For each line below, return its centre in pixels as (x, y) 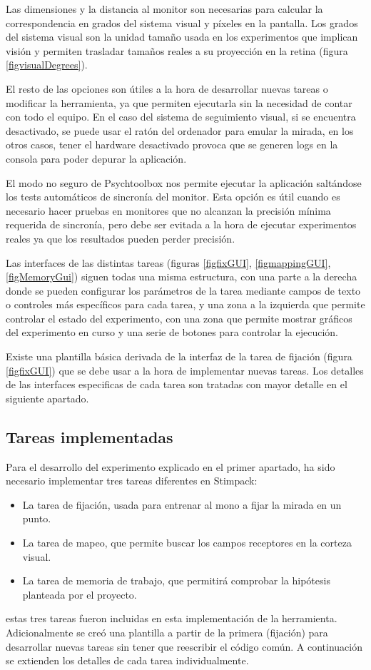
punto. (37, 518)
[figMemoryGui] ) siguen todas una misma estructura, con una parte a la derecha (182, 276)
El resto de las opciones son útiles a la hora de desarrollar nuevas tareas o (167, 88)
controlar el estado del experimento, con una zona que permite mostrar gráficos (179, 318)
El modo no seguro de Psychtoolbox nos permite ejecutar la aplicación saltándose (184, 182)
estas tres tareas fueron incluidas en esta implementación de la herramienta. (172, 618)
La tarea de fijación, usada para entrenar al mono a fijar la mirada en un (182, 504)
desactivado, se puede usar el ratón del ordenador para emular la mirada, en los (180, 130)
